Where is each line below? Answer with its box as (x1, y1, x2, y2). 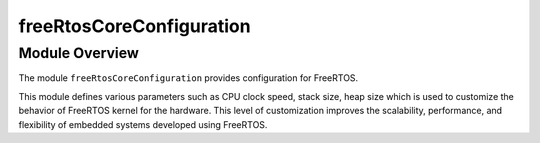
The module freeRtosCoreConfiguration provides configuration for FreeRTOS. (18, 72, 359, 84)
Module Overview (18, 44, 139, 62)
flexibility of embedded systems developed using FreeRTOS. (18, 118, 268, 130)
